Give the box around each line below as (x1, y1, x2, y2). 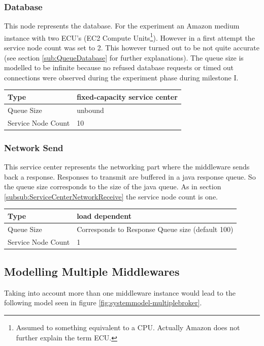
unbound (77, 104, 104, 115)
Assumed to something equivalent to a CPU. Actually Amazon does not (16, 322, 240, 332)
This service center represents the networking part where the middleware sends (4, 161, 250, 171)
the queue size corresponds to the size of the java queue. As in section (4, 181, 221, 192)
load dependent (77, 210, 131, 221)
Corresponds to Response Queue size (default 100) (77, 223, 234, 234)
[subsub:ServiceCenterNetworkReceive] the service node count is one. (4, 191, 218, 201)
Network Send (4, 141, 63, 154)
